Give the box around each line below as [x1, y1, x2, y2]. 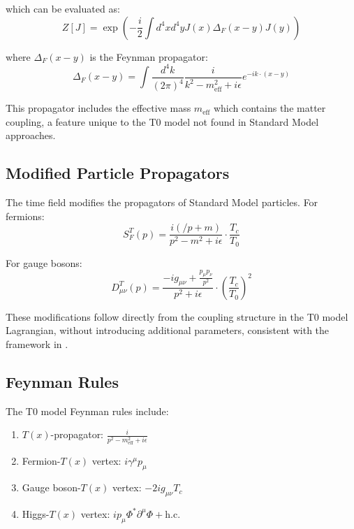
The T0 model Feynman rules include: [6, 403, 169, 418]
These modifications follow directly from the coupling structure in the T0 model [6, 309, 348, 324]
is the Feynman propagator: [89, 49, 208, 64]
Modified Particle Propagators [6, 162, 230, 184]
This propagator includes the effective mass [6, 101, 191, 115]
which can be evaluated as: [6, 1, 120, 15]
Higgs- [22, 506, 50, 521]
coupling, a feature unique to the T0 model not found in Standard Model [6, 114, 319, 129]
